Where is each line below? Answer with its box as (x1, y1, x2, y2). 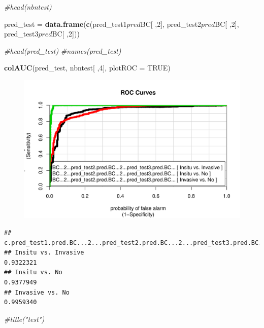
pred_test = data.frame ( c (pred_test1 (4, 18, 127, 29)
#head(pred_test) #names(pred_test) (4, 45, 121, 56)
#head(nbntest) (4, 2, 52, 12)
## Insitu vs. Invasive (4, 249, 84, 257)
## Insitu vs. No (4, 269, 62, 276)
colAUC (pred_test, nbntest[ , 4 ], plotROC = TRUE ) (4, 62, 171, 73)
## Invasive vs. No (4, 288, 70, 296)
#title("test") (4, 313, 45, 324)
